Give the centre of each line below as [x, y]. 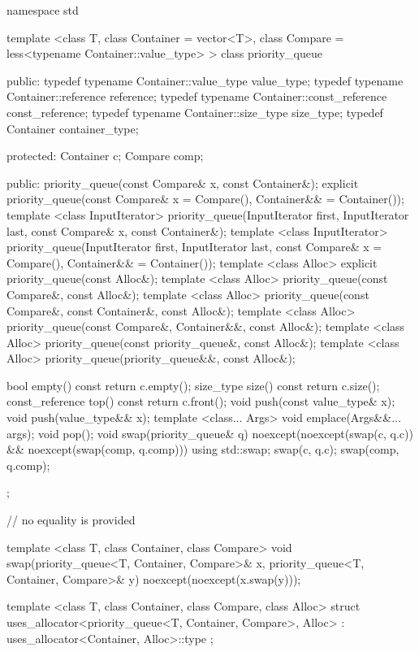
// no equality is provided [71, 520]
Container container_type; [73, 128]
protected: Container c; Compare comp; [105, 156]
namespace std [43, 10]
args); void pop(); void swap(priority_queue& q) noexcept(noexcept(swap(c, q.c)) [210, 433]
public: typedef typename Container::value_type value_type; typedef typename [205, 80]
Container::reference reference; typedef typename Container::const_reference [197, 96]
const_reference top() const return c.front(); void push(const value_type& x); [201, 401]
